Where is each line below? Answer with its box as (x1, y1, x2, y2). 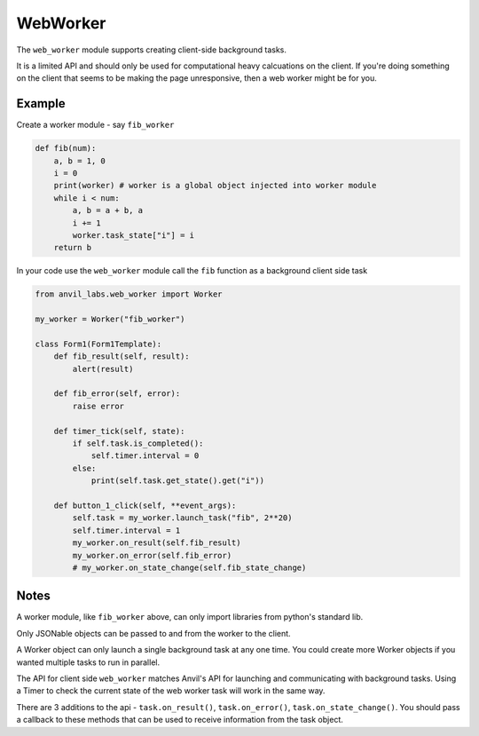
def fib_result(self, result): (53, 352, 190, 361)
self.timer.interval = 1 (72, 525, 181, 535)
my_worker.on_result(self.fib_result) (72, 538, 241, 548)
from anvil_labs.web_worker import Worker (35, 289, 223, 299)
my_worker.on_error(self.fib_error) (72, 550, 232, 560)
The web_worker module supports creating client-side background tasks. (16, 44, 287, 55)
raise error (72, 400, 124, 411)
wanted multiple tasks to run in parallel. (16, 657, 160, 668)
